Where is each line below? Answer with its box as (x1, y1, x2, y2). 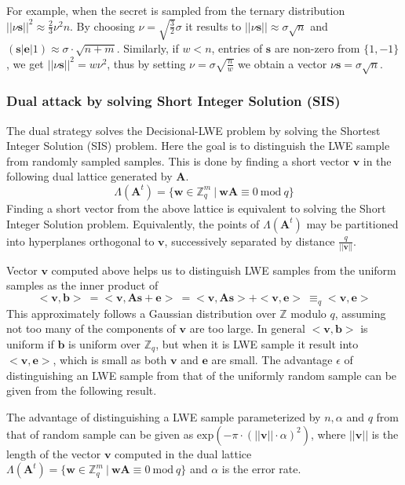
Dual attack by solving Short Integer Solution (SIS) (6, 91, 341, 111)
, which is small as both (53, 352, 167, 368)
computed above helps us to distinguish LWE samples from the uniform (51, 261, 396, 278)
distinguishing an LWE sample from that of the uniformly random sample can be (6, 366, 397, 383)
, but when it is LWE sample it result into (155, 335, 359, 352)
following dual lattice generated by (6, 168, 173, 184)
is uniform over (68, 335, 140, 352)
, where (310, 425, 346, 442)
